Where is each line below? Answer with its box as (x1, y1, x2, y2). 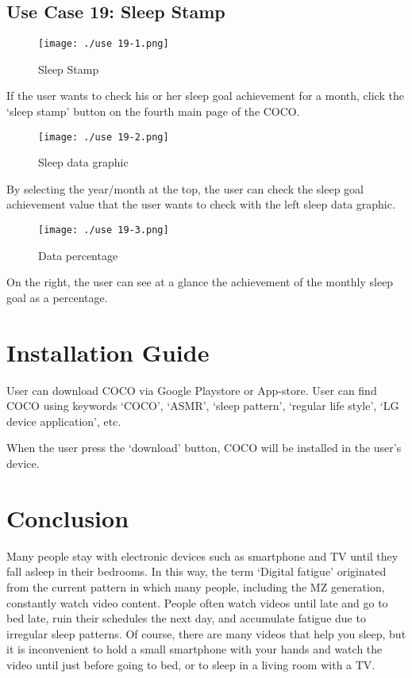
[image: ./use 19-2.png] (38, 131, 169, 143)
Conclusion (6, 501, 129, 534)
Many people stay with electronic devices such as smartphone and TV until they (6, 547, 399, 564)
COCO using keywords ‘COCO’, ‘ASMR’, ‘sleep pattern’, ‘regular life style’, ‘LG (6, 397, 399, 414)
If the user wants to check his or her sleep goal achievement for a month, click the (6, 87, 404, 104)
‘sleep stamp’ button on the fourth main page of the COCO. (6, 103, 300, 120)
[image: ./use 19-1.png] (38, 38, 169, 50)
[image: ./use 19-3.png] (38, 224, 169, 236)
